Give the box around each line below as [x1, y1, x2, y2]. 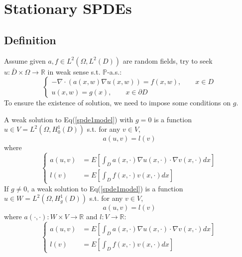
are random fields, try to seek [122, 55, 213, 66]
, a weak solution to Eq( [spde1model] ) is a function [27, 183, 183, 193]
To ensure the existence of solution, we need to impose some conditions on [4, 97, 231, 108]
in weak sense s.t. [47, 66, 101, 77]
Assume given [4, 55, 46, 66]
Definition [4, 32, 56, 47]
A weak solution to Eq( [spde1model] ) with [4, 114, 133, 124]
